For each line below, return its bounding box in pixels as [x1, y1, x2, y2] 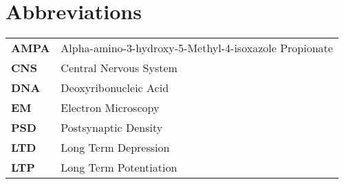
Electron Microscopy [61, 100, 160, 116]
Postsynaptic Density [61, 119, 163, 136]
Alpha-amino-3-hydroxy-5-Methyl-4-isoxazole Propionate [61, 40, 333, 56]
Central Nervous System [61, 60, 178, 76]
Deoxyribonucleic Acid [61, 80, 169, 96]
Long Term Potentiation [61, 159, 178, 176]
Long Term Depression [61, 139, 170, 156]
